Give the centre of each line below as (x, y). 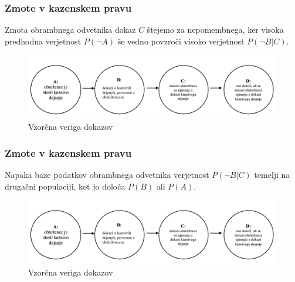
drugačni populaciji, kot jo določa (65, 186)
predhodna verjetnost (43, 41)
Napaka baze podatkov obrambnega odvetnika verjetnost (107, 175)
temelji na (272, 175)
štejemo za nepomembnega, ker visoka (215, 30)
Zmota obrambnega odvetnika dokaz (70, 30)
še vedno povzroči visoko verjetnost (181, 41)
